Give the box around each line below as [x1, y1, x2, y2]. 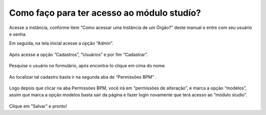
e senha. [9, 31, 27, 37]
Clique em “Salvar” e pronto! [9, 103, 67, 109]
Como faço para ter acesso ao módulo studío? [9, 7, 201, 18]
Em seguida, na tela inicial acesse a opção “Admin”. [9, 40, 113, 46]
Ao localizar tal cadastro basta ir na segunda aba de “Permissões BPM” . [9, 74, 157, 80]
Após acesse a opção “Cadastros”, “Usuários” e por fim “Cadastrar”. [9, 52, 148, 57]
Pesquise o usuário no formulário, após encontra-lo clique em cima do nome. [9, 63, 166, 69]
